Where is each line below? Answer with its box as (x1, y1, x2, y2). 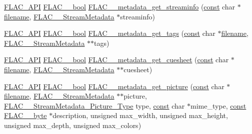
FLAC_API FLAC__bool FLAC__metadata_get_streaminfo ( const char (4, 1, 235, 11)
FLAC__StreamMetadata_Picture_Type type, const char (4, 100, 185, 111)
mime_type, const (190, 100, 246, 111)
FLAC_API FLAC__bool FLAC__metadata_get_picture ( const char (4, 81, 224, 91)
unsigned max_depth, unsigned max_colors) (4, 120, 141, 130)
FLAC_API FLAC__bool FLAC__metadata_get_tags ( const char (4, 28, 215, 38)
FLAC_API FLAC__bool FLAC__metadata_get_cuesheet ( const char (4, 54, 229, 65)
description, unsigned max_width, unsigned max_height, (52, 110, 228, 121)
